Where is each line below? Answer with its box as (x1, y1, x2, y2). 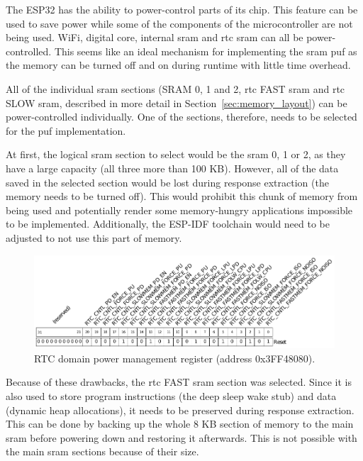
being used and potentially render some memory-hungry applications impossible (6, 202, 353, 217)
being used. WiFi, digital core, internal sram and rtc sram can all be (6, 30, 303, 45)
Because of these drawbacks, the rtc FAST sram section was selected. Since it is (6, 374, 352, 389)
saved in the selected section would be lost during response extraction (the (6, 174, 329, 189)
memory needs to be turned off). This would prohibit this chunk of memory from (6, 189, 358, 204)
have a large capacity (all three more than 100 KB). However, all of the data (6, 160, 339, 175)
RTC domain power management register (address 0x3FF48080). (34, 350, 315, 365)
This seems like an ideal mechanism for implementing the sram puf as (54, 43, 357, 58)
